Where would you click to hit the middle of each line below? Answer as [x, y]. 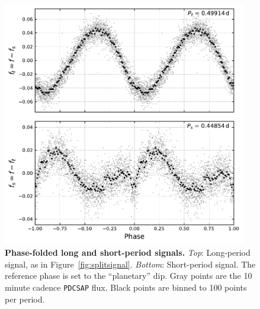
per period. [25, 299]
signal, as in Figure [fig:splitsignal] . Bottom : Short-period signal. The [130, 264]
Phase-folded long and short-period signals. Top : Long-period [128, 252]
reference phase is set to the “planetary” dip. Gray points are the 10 [129, 276]
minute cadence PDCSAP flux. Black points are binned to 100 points [126, 287]
